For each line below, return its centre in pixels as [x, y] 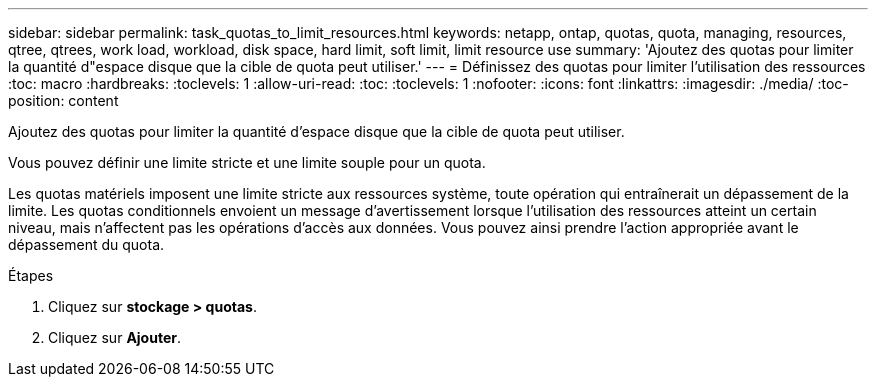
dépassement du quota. [86, 244]
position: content [63, 100]
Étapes [31, 275]
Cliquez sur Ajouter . [115, 337]
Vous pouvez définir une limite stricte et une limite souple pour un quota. [247, 162]
